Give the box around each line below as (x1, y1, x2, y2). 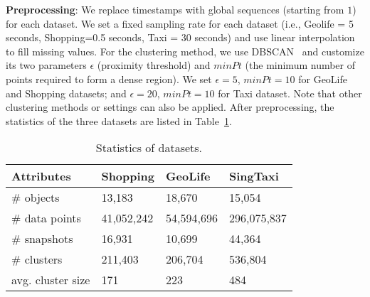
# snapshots (11, 230, 73, 247)
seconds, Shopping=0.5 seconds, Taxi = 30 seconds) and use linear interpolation (6, 30, 355, 45)
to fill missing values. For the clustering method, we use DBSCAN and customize (6, 43, 364, 58)
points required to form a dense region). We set (6, 71, 212, 86)
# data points (11, 210, 81, 227)
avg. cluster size (11, 271, 90, 288)
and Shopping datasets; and (6, 85, 127, 100)
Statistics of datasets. (95, 139, 203, 156)
